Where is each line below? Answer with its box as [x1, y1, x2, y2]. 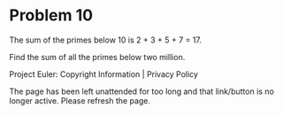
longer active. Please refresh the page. [9, 95, 151, 106]
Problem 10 [9, 5, 94, 26]
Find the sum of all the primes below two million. [9, 51, 186, 62]
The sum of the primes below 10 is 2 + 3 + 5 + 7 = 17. [9, 34, 202, 45]
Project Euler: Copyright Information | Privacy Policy [9, 68, 199, 80]
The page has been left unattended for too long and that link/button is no [9, 86, 274, 96]
